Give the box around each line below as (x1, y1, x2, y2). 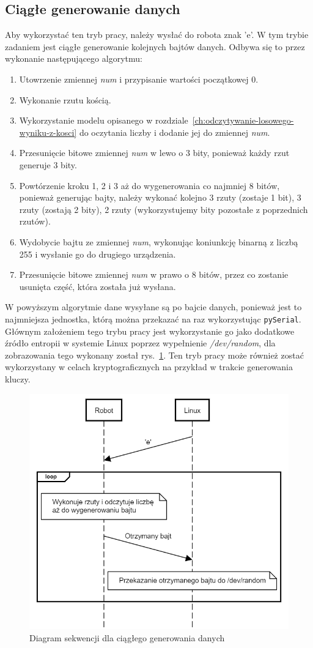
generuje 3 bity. (19, 158, 77, 171)
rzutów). (19, 215, 51, 228)
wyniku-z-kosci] (19, 125, 77, 138)
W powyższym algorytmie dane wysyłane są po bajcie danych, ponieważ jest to (5, 300, 302, 313)
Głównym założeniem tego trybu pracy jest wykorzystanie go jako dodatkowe (5, 324, 295, 337)
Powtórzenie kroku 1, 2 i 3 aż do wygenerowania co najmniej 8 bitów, (19, 179, 280, 192)
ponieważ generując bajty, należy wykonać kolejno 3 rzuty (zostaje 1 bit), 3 (19, 191, 301, 204)
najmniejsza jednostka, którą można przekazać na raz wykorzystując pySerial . (5, 312, 301, 325)
